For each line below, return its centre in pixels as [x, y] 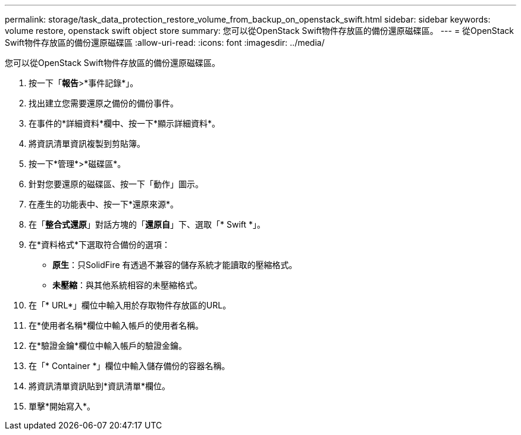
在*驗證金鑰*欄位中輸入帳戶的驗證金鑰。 [108, 346]
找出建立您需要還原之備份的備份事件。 [103, 103]
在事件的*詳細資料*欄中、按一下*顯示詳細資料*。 [125, 123]
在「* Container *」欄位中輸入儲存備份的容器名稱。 [129, 366]
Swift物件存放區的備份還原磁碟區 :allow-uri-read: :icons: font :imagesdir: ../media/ [165, 42]
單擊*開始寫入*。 [62, 406]
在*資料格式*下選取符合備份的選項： [100, 245]
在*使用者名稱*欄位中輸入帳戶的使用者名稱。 [116, 325]
